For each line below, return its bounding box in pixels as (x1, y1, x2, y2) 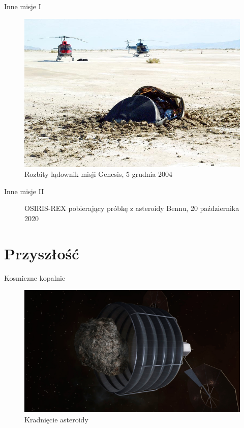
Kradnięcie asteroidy (24, 414, 88, 424)
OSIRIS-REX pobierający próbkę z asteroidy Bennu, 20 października (24, 203, 239, 213)
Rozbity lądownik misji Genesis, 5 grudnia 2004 (24, 169, 173, 179)
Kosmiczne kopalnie (4, 272, 66, 283)
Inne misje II (4, 185, 44, 196)
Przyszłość (4, 243, 79, 263)
